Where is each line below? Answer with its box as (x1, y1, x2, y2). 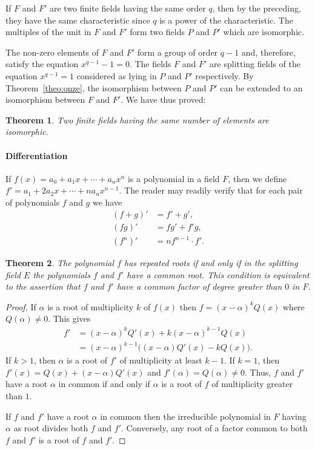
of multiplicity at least (119, 354, 202, 367)
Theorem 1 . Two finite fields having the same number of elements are (5, 113, 269, 126)
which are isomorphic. (223, 25, 305, 38)
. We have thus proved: (121, 93, 206, 106)
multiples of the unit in (5, 25, 91, 38)
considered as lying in (76, 69, 157, 82)
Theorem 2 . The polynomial (5, 256, 114, 269)
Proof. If (5, 300, 36, 313)
